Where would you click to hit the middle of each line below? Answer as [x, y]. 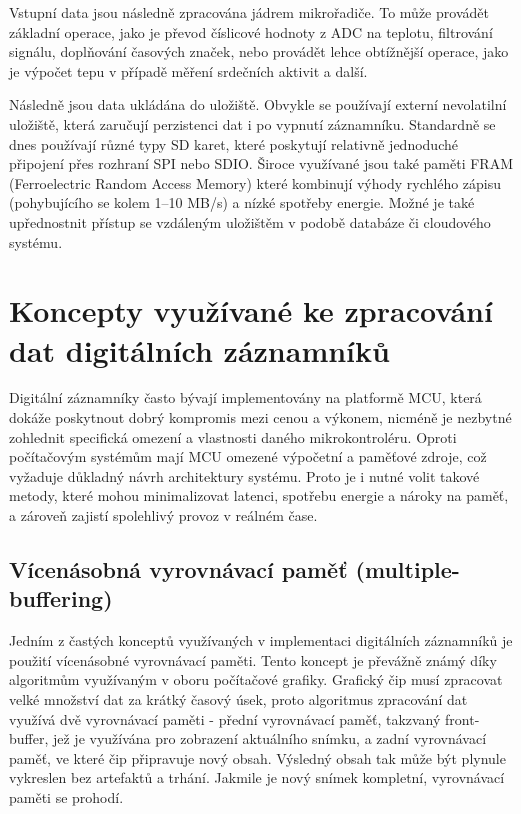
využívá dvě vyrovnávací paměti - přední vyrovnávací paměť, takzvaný [225, 718]
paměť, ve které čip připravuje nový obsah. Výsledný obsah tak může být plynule [257, 757]
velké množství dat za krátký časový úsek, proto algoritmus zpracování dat [238, 698]
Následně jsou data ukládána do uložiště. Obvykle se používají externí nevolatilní [258, 104]
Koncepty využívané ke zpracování [251, 310]
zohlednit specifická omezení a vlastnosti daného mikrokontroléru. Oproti [233, 436]
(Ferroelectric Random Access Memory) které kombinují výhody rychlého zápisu [255, 182]
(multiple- [407, 568]
